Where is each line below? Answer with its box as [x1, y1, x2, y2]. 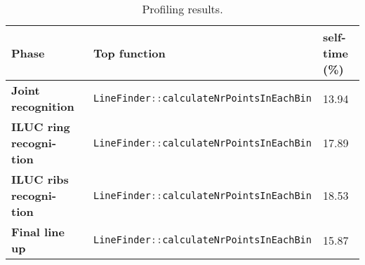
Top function [93, 45, 166, 61]
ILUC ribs [11, 171, 69, 187]
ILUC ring [11, 118, 70, 135]
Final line [11, 224, 65, 240]
